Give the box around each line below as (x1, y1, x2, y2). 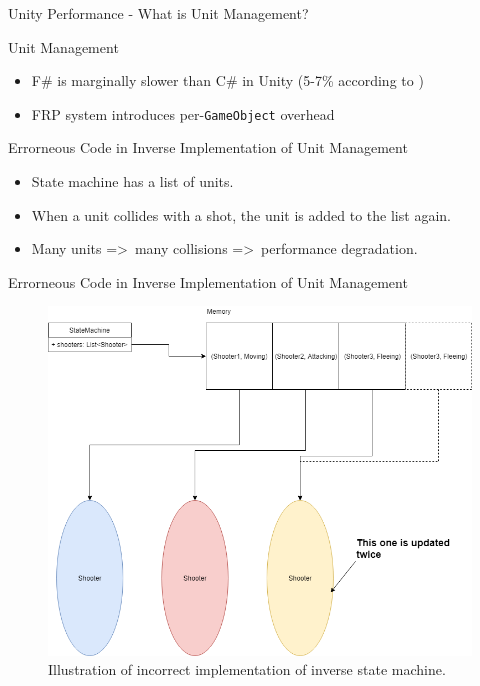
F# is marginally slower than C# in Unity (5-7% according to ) (31, 70, 424, 91)
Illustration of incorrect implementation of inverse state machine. (48, 659, 446, 680)
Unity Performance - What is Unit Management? (8, 3, 309, 23)
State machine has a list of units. (31, 171, 234, 192)
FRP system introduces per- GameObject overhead (31, 103, 335, 124)
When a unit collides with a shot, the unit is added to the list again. (31, 204, 451, 225)
